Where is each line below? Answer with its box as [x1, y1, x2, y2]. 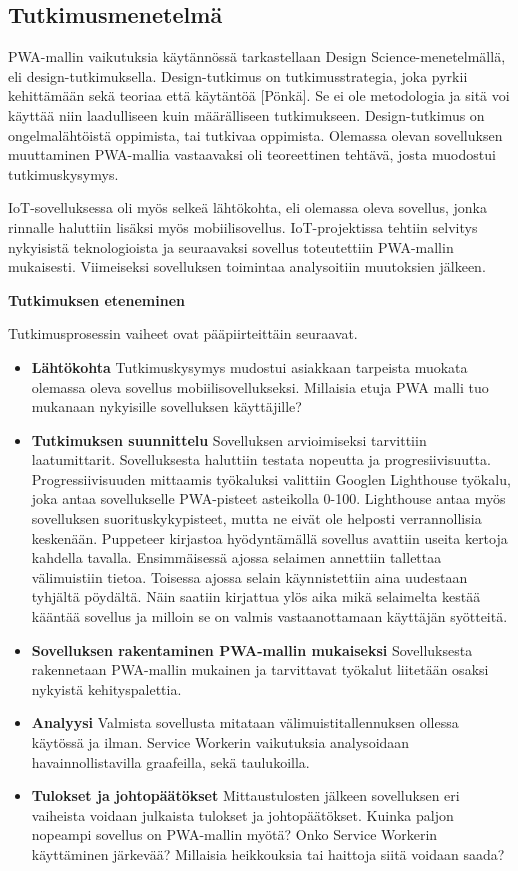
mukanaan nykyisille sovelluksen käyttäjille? [31, 396, 302, 417]
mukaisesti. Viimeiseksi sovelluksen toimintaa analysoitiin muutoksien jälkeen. [8, 256, 486, 277]
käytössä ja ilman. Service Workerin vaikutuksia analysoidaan [31, 732, 410, 753]
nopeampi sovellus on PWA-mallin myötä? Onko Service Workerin [31, 824, 438, 845]
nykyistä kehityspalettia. [31, 678, 182, 699]
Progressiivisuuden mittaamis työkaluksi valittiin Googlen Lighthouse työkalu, [31, 468, 511, 489]
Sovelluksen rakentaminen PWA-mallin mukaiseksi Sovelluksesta [31, 639, 473, 660]
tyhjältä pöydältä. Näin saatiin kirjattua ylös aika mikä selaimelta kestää [31, 586, 481, 607]
